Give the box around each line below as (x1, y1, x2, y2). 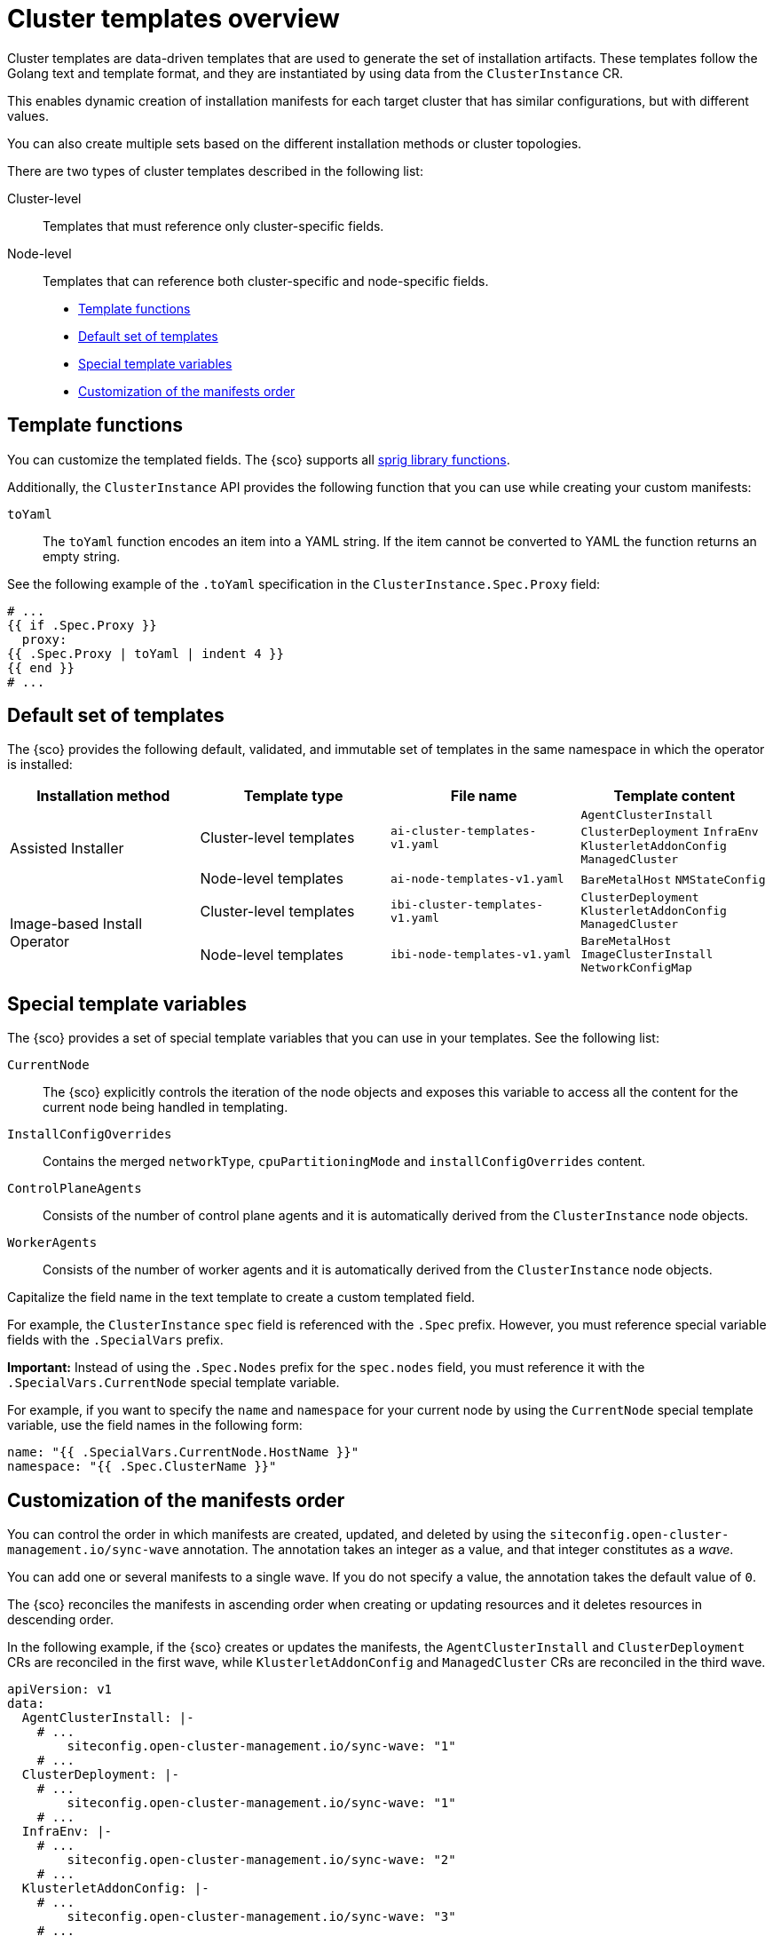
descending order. (7, 1612, 114, 1628)
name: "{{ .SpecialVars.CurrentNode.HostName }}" (7, 1445, 359, 1460)
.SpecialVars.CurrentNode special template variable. (7, 1375, 340, 1391)
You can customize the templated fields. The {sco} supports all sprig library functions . (7, 451, 510, 467)
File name (450, 787, 517, 805)
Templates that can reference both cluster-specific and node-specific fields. (43, 273, 489, 289)
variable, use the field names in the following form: (7, 1417, 303, 1433)
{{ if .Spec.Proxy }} (7, 617, 157, 632)
